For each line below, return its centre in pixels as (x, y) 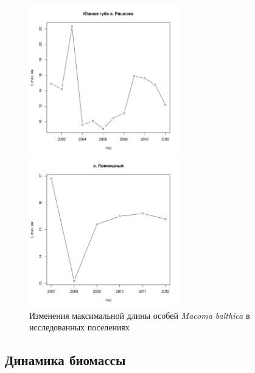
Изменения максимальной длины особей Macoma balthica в (140, 315)
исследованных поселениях (79, 327)
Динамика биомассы (65, 360)
